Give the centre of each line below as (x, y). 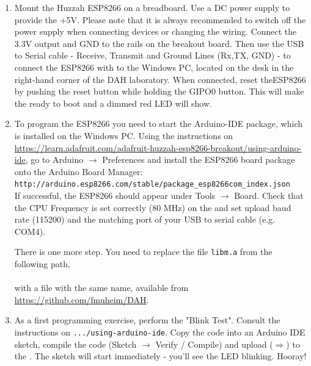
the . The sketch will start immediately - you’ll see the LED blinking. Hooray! (160, 356)
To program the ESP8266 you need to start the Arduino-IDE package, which (158, 124)
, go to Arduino (54, 160)
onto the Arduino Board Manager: (79, 171)
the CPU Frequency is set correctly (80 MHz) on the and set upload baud (153, 207)
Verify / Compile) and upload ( (214, 344)
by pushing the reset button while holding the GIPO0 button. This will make (159, 91)
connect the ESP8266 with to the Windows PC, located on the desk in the (154, 67)
